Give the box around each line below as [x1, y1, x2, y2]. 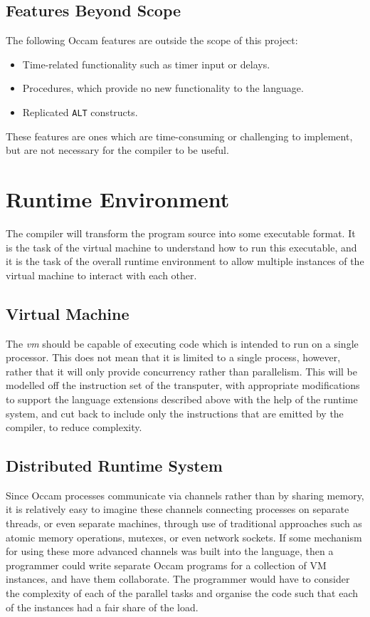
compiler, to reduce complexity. [6, 420, 142, 435]
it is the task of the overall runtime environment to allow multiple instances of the [6, 254, 364, 269]
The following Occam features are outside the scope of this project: [6, 33, 298, 48]
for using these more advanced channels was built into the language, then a [6, 544, 334, 559]
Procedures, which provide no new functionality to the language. [22, 81, 304, 95]
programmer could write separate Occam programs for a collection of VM [6, 557, 327, 572]
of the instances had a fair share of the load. [6, 599, 199, 614]
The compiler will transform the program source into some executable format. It [6, 225, 356, 240]
